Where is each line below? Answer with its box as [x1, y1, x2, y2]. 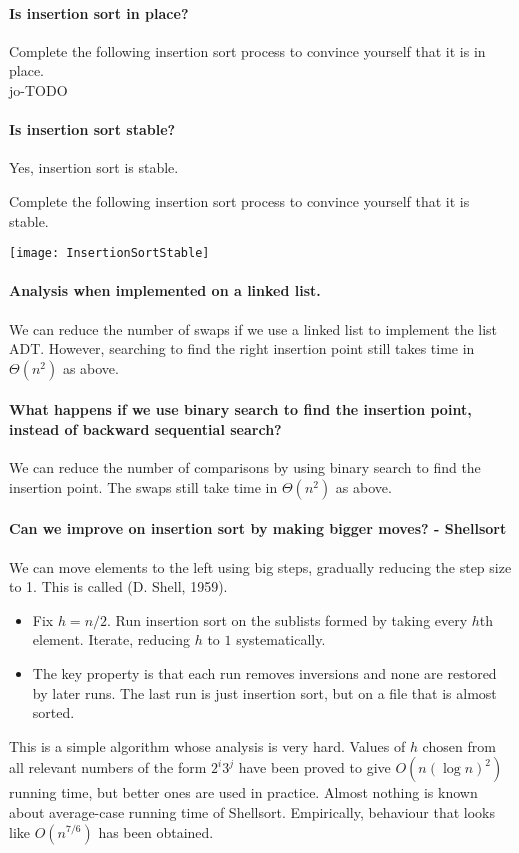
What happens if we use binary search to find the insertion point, [9, 399, 472, 420]
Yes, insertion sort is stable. [9, 157, 179, 178]
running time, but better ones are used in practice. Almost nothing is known [9, 782, 478, 803]
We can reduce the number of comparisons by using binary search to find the [9, 457, 481, 478]
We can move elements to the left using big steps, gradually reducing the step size [9, 556, 512, 577]
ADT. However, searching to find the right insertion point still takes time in [9, 338, 475, 359]
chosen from [422, 735, 496, 756]
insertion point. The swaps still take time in [9, 476, 278, 497]
